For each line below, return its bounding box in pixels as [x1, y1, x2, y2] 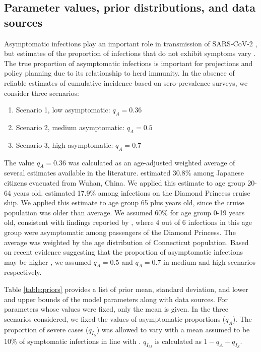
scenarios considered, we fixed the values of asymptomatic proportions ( [4, 313, 226, 324]
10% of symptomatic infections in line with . [4, 335, 141, 346]
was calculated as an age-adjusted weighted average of [68, 157, 235, 167]
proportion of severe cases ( [4, 324, 89, 334]
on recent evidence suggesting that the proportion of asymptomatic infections [4, 247, 243, 257]
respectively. [4, 267, 42, 277]
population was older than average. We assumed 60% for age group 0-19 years [4, 207, 245, 217]
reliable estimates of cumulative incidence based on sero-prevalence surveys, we [4, 77, 248, 88]
